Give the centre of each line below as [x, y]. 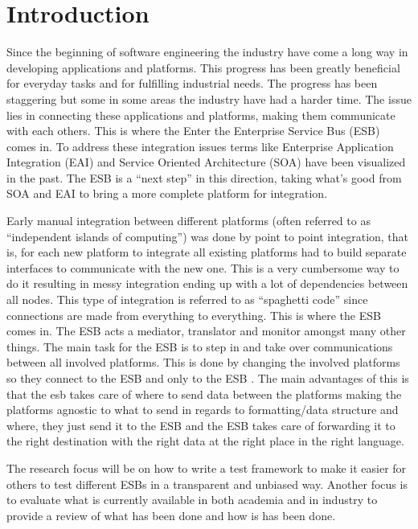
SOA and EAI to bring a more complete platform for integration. [167, 193]
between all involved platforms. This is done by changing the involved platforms [203, 362]
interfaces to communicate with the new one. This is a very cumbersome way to [203, 267]
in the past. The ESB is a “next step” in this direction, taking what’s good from [204, 177]
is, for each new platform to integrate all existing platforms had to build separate [207, 252]
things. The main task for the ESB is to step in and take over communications [200, 346]
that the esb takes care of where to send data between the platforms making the [204, 394]
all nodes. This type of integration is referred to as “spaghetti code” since [187, 299]
